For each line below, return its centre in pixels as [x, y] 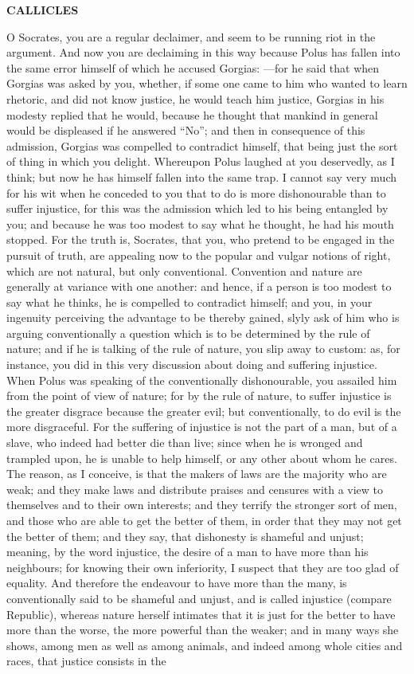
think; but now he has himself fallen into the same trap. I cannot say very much [201, 176]
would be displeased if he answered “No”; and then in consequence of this [186, 130]
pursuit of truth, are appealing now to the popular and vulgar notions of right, [199, 255]
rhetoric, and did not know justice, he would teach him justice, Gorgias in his [195, 98]
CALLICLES [43, 10]
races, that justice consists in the [86, 661]
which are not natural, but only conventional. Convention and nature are [184, 270]
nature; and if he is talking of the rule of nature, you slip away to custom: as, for [203, 349]
